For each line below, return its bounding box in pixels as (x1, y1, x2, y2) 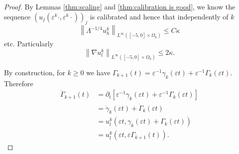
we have (86, 67, 111, 77)
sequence (4, 11, 31, 21)
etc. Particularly (4, 38, 54, 49)
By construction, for (4, 67, 65, 77)
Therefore (4, 78, 33, 88)
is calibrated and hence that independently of (90, 11, 229, 21)
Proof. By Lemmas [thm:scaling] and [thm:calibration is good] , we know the (4, 1, 236, 11)
